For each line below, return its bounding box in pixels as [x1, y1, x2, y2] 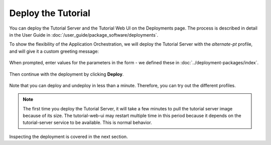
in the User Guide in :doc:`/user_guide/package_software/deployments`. [9, 32, 159, 38]
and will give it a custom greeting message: [9, 48, 99, 54]
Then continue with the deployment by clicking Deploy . [9, 71, 124, 77]
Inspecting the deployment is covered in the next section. [9, 133, 128, 139]
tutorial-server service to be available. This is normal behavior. [23, 119, 153, 125]
